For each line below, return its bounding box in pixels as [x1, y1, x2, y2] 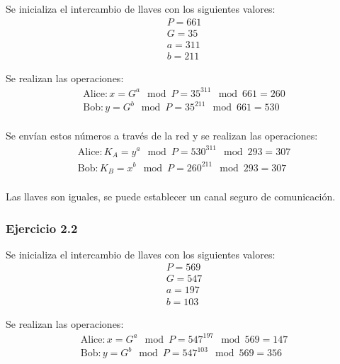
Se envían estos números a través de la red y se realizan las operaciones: [6, 128, 318, 143]
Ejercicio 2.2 [6, 219, 78, 237]
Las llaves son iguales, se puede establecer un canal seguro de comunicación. [6, 189, 336, 203]
